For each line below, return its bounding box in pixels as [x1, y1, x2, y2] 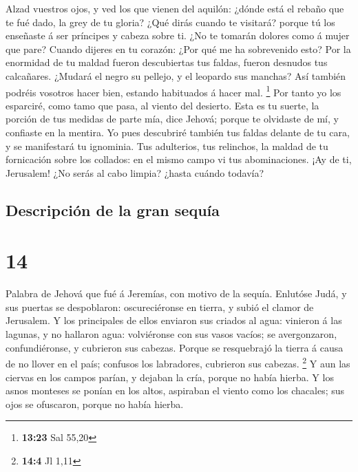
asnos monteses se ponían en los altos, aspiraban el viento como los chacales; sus [6, 383, 345, 398]
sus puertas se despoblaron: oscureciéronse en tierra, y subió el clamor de [6, 299, 314, 314]
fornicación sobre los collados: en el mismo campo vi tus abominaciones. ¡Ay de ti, [6, 152, 352, 167]
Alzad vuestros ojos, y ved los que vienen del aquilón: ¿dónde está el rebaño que [6, 1, 344, 15]
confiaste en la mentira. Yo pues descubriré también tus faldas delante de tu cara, [6, 125, 350, 139]
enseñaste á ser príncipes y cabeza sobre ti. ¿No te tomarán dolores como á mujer [6, 28, 350, 43]
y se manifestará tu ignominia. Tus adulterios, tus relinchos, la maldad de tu [6, 138, 328, 153]
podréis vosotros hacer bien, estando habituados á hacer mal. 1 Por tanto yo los [6, 83, 341, 99]
